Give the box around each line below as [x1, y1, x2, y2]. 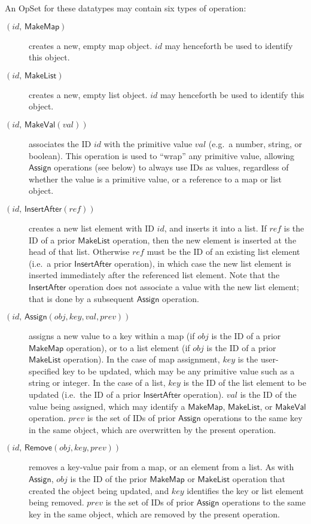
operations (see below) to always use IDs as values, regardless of [54, 161, 289, 173]
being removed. [29, 496, 84, 508]
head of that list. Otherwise [29, 245, 130, 258]
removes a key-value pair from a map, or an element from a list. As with [29, 461, 294, 473]
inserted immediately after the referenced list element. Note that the [29, 269, 280, 281]
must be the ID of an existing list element [147, 245, 300, 258]
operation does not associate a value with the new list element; [68, 280, 299, 293]
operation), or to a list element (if [66, 341, 190, 354]
